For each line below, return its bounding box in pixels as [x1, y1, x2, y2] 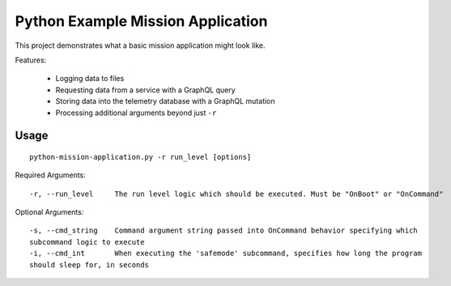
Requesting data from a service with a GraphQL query [55, 85, 236, 95]
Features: [15, 55, 47, 65]
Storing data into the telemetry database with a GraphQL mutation [55, 96, 275, 106]
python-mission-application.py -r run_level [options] [29, 152, 252, 161]
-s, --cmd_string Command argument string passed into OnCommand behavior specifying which [29, 226, 419, 235]
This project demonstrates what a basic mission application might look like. [15, 41, 266, 50]
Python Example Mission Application [15, 12, 268, 30]
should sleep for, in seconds [29, 260, 150, 269]
